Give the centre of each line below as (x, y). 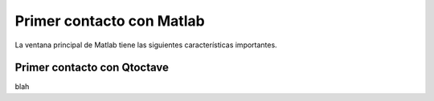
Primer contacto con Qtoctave (92, 68)
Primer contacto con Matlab (110, 21)
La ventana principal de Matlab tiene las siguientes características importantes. (146, 45)
